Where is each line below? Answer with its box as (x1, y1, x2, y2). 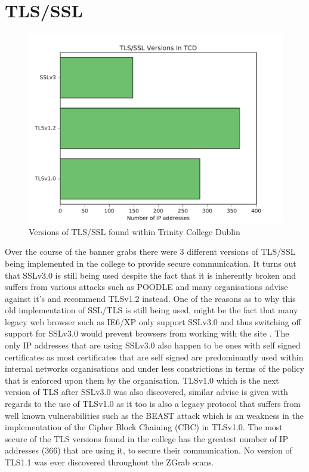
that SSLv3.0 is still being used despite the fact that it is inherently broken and (5, 269, 296, 281)
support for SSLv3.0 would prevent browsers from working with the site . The (5, 327, 289, 340)
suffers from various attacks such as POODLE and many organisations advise (5, 280, 288, 293)
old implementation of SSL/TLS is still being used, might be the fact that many (5, 304, 298, 316)
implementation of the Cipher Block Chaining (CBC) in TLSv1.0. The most (5, 421, 283, 433)
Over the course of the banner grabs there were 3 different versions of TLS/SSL (5, 245, 296, 258)
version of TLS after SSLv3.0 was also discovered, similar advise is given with (5, 385, 288, 398)
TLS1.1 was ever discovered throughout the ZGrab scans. (5, 456, 214, 468)
